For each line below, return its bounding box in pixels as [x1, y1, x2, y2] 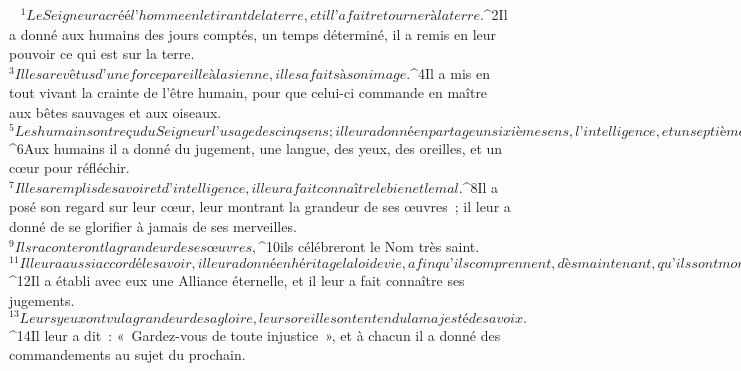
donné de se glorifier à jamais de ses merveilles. [9, 216, 297, 237]
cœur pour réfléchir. [9, 157, 130, 178]
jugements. [9, 289, 75, 310]
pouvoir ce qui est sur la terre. [9, 43, 195, 64]
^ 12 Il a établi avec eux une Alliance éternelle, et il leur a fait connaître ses [9, 270, 465, 291]
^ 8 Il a [462, 176, 499, 197]
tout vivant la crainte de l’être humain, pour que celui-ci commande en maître [9, 82, 488, 103]
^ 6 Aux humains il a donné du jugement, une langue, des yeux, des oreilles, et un [9, 137, 503, 158]
